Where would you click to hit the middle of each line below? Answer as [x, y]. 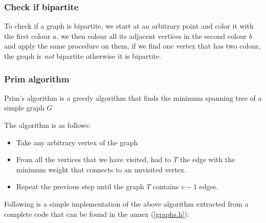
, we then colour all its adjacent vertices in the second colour [152, 36]
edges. [209, 186]
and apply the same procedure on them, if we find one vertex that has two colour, [132, 46]
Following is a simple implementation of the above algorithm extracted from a [126, 203]
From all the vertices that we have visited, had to [94, 159]
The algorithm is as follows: [48, 125]
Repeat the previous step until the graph [80, 186]
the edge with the [207, 159]
